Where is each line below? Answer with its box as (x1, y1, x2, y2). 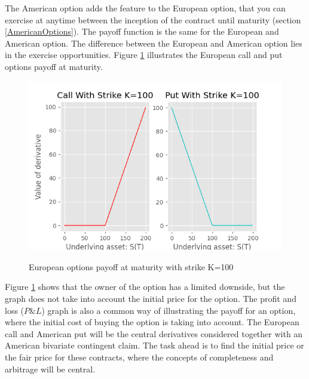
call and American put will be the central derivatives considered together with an (5, 327, 303, 340)
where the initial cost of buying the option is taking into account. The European (5, 316, 299, 328)
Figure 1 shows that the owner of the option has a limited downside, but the (5, 280, 285, 293)
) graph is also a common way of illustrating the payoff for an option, (41, 304, 296, 316)
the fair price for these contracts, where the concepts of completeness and (5, 350, 274, 363)
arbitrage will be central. (5, 362, 96, 375)
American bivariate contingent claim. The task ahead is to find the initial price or (5, 339, 304, 352)
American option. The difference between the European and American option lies (5, 36, 302, 49)
